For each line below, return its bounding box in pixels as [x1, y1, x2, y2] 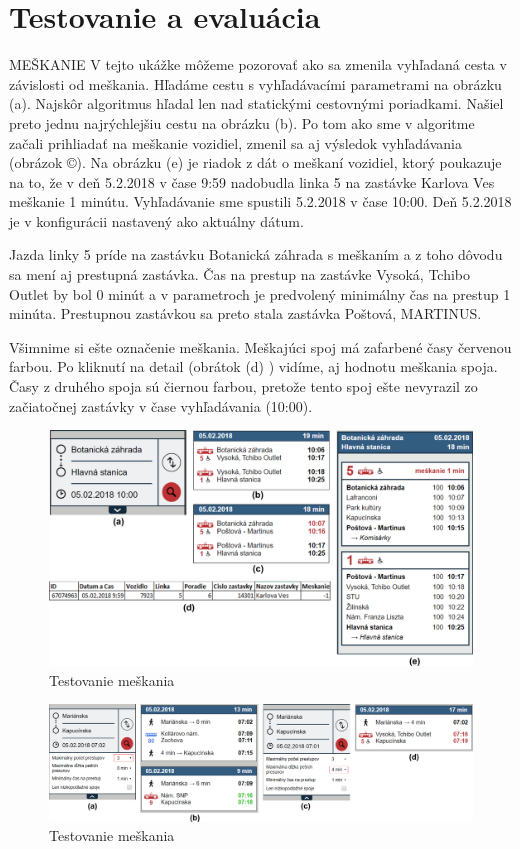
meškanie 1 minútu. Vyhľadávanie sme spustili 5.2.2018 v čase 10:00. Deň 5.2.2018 [9, 191, 512, 212]
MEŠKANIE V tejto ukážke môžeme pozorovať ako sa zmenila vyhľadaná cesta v [9, 54, 507, 75]
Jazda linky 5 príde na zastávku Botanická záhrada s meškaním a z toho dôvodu [9, 244, 503, 265]
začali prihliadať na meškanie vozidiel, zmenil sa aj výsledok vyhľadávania [9, 132, 462, 153]
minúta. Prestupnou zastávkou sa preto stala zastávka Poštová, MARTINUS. [9, 303, 482, 324]
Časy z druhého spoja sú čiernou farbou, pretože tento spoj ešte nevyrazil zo [9, 376, 478, 397]
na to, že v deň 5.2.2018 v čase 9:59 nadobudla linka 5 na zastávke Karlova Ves [9, 171, 495, 192]
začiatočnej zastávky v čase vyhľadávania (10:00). [9, 395, 313, 416]
